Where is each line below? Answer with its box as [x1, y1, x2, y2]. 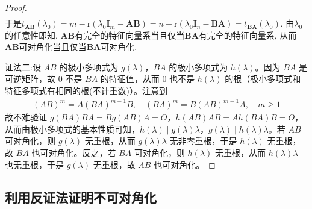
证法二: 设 [5, 60, 41, 73]
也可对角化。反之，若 [31, 146, 116, 158]
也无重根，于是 [5, 158, 64, 170]
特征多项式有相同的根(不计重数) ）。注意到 [5, 84, 167, 97]
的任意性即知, [5, 28, 58, 41]
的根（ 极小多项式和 [225, 72, 301, 85]
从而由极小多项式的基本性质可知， [5, 122, 140, 135]
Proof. [5, 1, 27, 13]
